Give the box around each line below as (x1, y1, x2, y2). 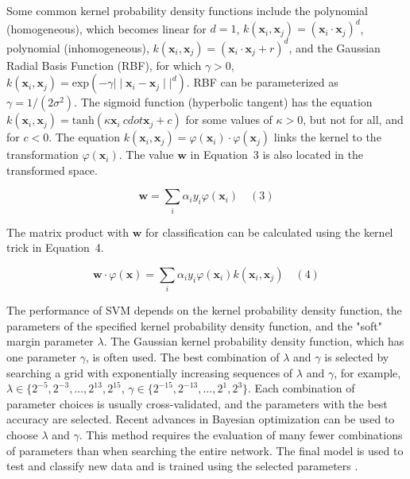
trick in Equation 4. (6, 239, 104, 256)
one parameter (6, 349, 76, 365)
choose (6, 426, 38, 442)
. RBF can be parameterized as (186, 74, 338, 91)
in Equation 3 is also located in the (190, 146, 363, 163)
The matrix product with (6, 223, 130, 240)
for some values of (185, 111, 273, 128)
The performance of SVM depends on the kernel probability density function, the (6, 302, 402, 319)
